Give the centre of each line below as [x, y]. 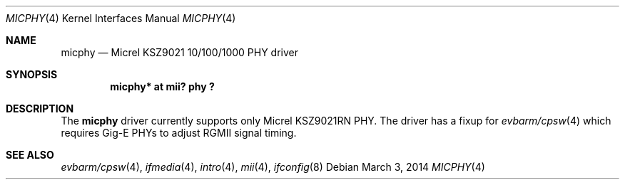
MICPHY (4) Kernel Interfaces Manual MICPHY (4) [121, 18]
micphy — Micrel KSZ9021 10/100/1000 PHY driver [180, 52]
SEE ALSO [30, 155]
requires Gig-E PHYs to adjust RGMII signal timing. [179, 133]
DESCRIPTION [40, 109]
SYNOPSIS [32, 74]
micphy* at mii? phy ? [162, 86]
